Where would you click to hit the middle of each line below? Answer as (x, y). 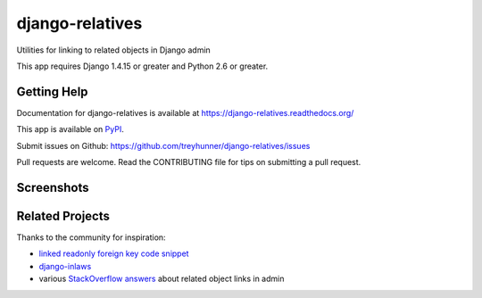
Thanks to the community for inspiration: (91, 237)
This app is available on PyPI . (70, 129)
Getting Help (52, 91)
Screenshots (53, 187)
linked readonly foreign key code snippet (114, 253)
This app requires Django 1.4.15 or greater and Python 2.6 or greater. (142, 66)
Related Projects (63, 215)
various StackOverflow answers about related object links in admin (162, 279)
